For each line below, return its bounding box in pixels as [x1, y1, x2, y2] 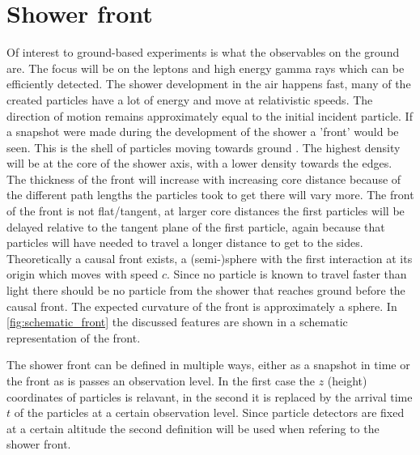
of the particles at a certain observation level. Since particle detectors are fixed [14, 404, 405, 421]
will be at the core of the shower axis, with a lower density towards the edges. [6, 155, 392, 172]
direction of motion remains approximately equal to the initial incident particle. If [6, 107, 413, 124]
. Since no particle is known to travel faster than [166, 266, 407, 283]
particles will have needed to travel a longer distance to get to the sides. [6, 234, 363, 251]
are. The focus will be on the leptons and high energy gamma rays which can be [6, 59, 405, 76]
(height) [327, 372, 367, 389]
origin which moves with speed [6, 266, 159, 283]
